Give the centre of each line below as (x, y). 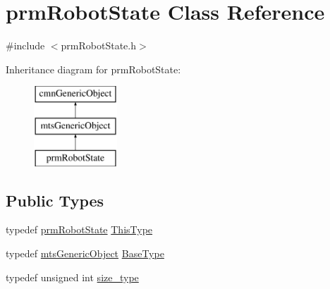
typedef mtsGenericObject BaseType (85, 253)
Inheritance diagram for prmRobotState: (93, 69)
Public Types (55, 200)
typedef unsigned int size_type (72, 277)
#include (25, 45)
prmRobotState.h (98, 45)
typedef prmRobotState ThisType (79, 229)
